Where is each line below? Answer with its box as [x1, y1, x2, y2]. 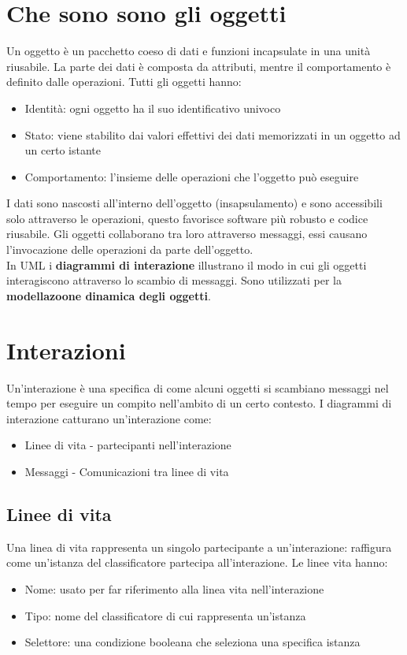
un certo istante [24, 142, 101, 158]
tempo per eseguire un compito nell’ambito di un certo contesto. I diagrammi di [6, 395, 392, 411]
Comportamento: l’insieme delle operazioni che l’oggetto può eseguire [24, 168, 359, 184]
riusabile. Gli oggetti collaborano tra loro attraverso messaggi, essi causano [6, 225, 368, 242]
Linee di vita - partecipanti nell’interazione [24, 437, 231, 453]
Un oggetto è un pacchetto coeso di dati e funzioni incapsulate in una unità [6, 43, 371, 59]
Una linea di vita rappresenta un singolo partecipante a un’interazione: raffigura [6, 538, 392, 555]
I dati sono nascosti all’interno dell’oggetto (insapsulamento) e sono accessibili [6, 195, 383, 211]
